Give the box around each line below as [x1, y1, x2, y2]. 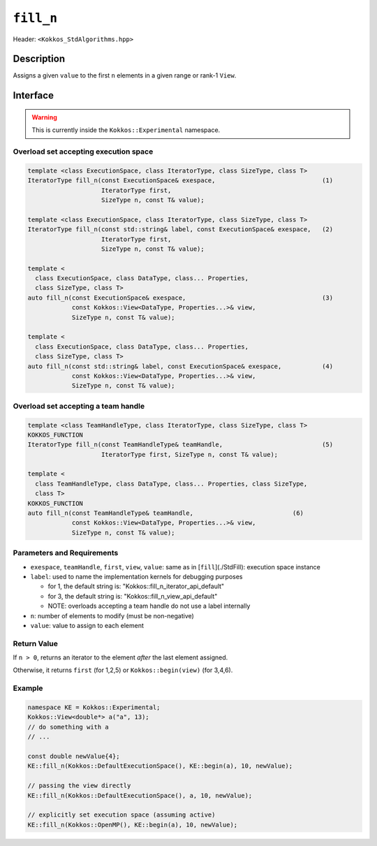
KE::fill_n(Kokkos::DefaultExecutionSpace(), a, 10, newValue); [27, 792, 253, 799]
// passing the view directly [27, 782, 131, 789]
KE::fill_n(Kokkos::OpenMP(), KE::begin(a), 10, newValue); [27, 821, 238, 829]
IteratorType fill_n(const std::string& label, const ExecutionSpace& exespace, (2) [27, 226, 334, 233]
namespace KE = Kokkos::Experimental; [27, 703, 161, 711]
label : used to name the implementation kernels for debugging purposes [30, 572, 243, 581]
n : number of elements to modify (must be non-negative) [30, 611, 195, 620]
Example [13, 683, 43, 693]
